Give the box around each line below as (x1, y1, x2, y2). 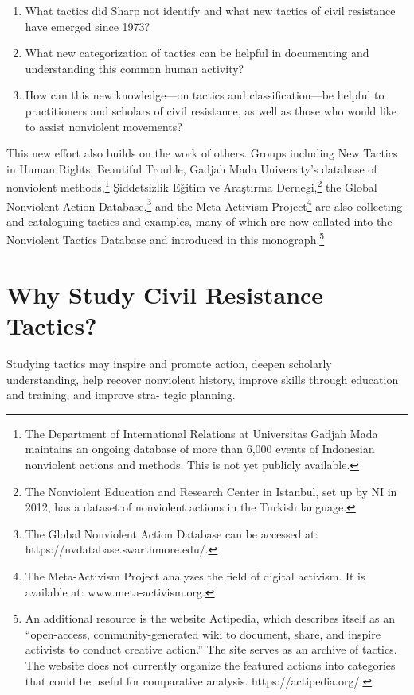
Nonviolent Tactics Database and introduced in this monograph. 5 (6, 229, 325, 248)
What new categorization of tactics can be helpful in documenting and (25, 45, 369, 61)
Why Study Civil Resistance (6, 278, 324, 310)
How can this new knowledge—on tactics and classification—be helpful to (25, 87, 385, 103)
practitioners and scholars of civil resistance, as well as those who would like (25, 102, 397, 118)
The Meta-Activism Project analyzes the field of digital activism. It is (25, 567, 365, 584)
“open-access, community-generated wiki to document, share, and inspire (25, 625, 381, 642)
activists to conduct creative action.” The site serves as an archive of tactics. (25, 641, 397, 658)
